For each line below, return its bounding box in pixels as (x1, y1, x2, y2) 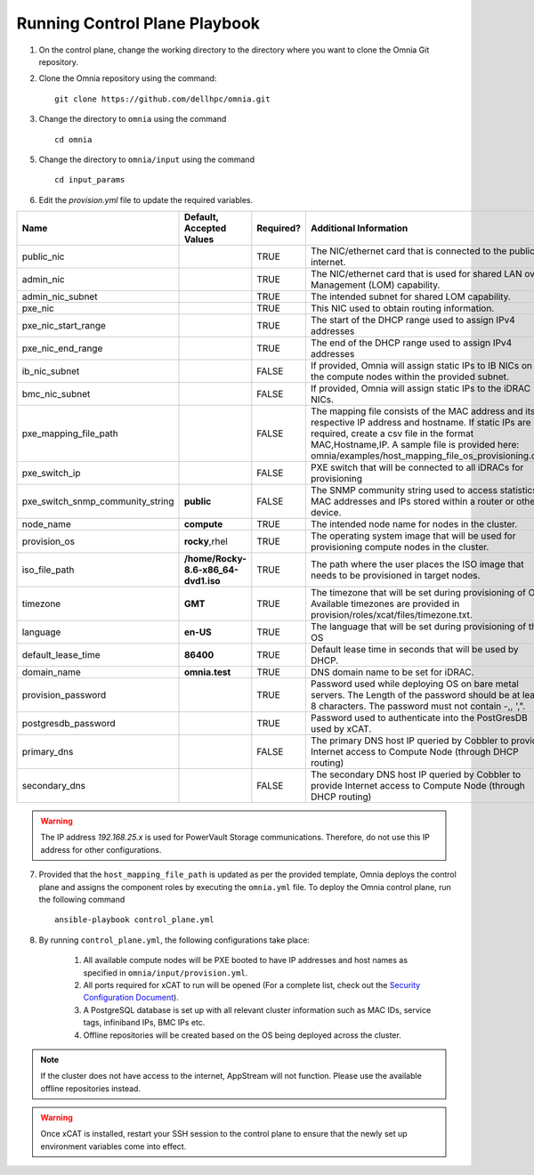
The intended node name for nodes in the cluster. (310, 518, 518, 531)
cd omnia (54, 134, 93, 144)
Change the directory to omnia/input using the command (38, 154, 255, 165)
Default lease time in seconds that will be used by (310, 644, 519, 656)
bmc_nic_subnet (21, 388, 91, 401)
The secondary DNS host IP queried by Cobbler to (310, 768, 522, 781)
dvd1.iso (183, 575, 222, 587)
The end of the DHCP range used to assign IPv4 (310, 336, 513, 349)
